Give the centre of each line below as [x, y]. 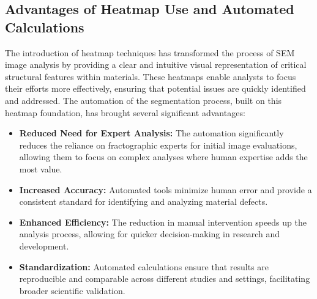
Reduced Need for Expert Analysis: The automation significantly [151, 133]
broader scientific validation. [72, 290]
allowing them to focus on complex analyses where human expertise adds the [163, 157]
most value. [41, 168]
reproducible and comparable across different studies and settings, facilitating [165, 279]
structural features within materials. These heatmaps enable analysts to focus [151, 76]
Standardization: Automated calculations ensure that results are [144, 266]
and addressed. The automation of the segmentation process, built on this [144, 100]
